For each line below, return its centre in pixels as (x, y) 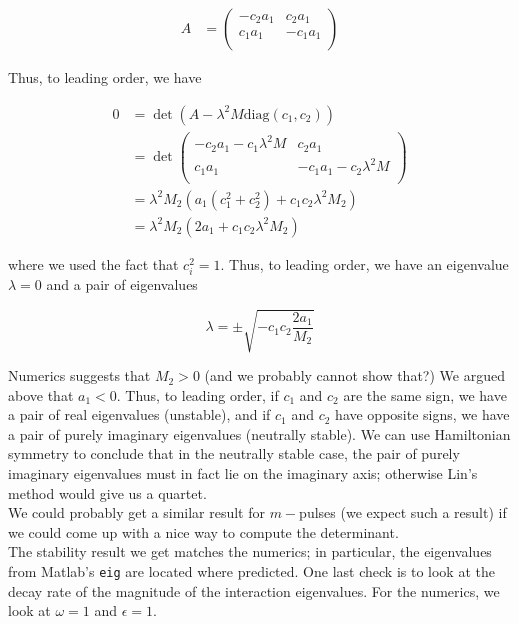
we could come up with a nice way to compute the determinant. (203, 531)
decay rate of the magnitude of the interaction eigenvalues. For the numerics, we (254, 590)
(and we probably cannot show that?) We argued (354, 375)
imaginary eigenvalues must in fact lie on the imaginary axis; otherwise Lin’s (243, 473)
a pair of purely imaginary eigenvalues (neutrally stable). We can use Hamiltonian (259, 433)
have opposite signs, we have (422, 414)
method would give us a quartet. (107, 492)
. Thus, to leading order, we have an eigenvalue (364, 263)
